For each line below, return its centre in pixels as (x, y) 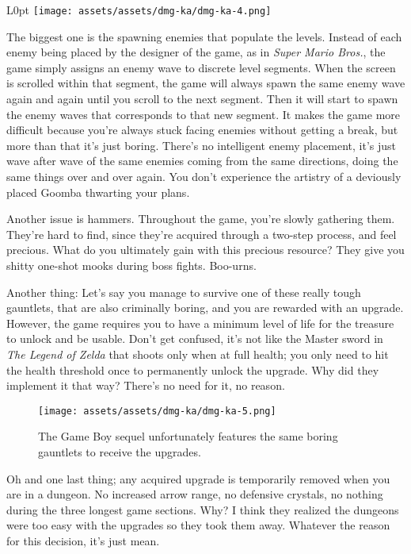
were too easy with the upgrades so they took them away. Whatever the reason (198, 525)
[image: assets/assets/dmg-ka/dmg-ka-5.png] (157, 411)
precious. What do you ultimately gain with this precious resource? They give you (205, 250)
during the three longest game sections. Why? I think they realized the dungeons (203, 509)
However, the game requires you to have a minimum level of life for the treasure (200, 323)
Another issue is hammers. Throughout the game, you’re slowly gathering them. (201, 219)
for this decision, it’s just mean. (83, 540)
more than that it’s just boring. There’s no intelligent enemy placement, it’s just (202, 145)
